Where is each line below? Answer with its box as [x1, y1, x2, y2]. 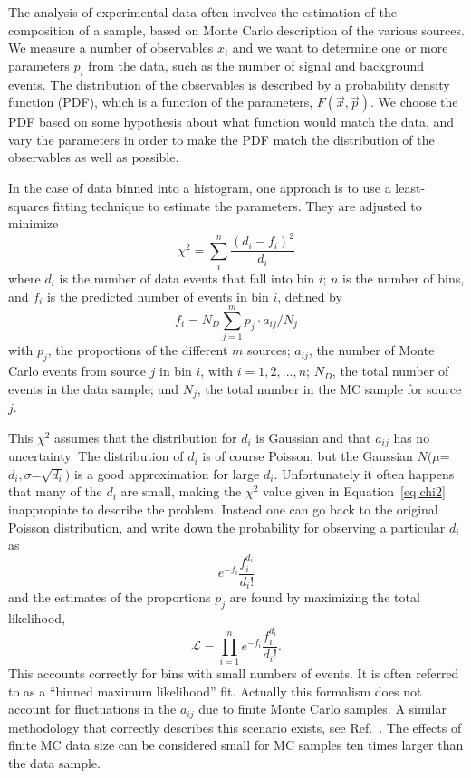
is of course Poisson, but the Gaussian [202, 447, 413, 466]
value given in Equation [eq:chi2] [263, 482, 446, 501]
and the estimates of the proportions [8, 588, 211, 607]
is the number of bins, [342, 269, 465, 288]
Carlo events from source [8, 361, 146, 380]
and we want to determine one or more [232, 38, 448, 57]
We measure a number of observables [8, 38, 214, 57]
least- [395, 178, 426, 197]
